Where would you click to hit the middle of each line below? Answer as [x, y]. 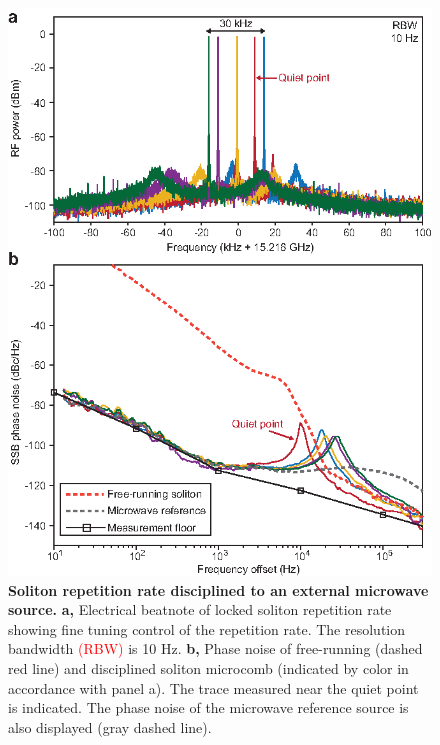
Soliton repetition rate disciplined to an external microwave [218, 589]
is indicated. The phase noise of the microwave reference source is [208, 707]
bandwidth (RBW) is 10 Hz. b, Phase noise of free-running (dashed [215, 648]
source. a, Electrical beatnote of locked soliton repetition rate [200, 609]
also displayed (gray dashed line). [110, 726]
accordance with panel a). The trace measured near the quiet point [213, 687]
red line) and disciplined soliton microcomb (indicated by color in [208, 668]
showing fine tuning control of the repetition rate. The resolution [207, 628]
